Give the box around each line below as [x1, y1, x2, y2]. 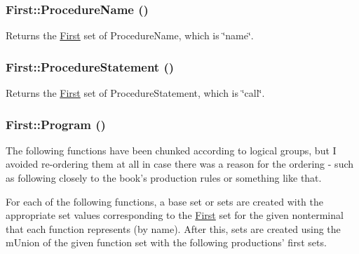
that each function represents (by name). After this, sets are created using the [6, 221, 341, 236]
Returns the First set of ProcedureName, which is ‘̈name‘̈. [6, 28, 254, 43]
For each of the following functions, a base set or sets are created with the [6, 194, 323, 208]
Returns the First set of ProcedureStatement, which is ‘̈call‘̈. [6, 86, 265, 100]
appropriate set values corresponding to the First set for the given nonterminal [6, 208, 344, 222]
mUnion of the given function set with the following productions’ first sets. [6, 235, 327, 250]
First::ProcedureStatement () [6, 58, 175, 75]
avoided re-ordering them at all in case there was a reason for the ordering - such [6, 156, 354, 171]
